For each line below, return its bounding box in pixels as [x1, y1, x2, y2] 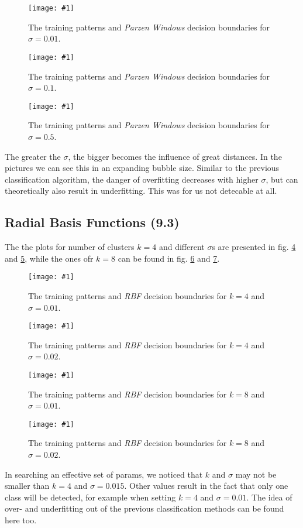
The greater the [5, 150, 61, 162]
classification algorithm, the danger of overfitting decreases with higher [5, 173, 259, 185]
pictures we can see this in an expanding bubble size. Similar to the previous [5, 162, 280, 174]
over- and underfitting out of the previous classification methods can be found [5, 502, 284, 515]
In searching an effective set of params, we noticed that [5, 468, 203, 480]
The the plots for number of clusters [5, 241, 135, 253]
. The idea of [246, 491, 292, 503]
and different [159, 241, 205, 253]
